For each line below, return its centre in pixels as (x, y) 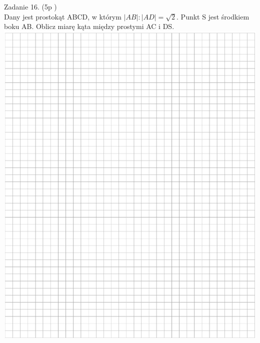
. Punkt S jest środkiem (213, 16)
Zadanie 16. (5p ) (30, 6)
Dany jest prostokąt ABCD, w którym (63, 16)
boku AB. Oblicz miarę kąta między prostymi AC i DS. (89, 26)
